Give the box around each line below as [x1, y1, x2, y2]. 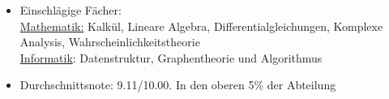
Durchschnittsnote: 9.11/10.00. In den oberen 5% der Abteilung [19, 76, 336, 93]
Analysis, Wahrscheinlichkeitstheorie [19, 33, 200, 50]
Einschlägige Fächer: [19, 2, 122, 18]
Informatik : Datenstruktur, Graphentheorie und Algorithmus [19, 49, 323, 66]
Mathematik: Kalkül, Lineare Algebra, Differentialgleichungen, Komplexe [19, 17, 383, 34]
